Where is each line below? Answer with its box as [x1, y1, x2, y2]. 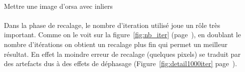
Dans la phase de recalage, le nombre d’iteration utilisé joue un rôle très [4, 20, 220, 30]
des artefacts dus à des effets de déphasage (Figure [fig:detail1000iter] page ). [4, 58, 237, 69]
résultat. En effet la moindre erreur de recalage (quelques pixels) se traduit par [4, 48, 241, 59]
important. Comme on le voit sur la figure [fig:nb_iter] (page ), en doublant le [4, 29, 241, 40]
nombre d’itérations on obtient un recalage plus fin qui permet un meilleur [4, 39, 228, 49]
